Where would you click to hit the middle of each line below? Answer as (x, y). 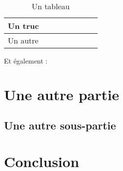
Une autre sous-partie (60, 125)
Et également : (26, 61)
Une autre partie (61, 94)
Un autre (23, 40)
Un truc (23, 26)
